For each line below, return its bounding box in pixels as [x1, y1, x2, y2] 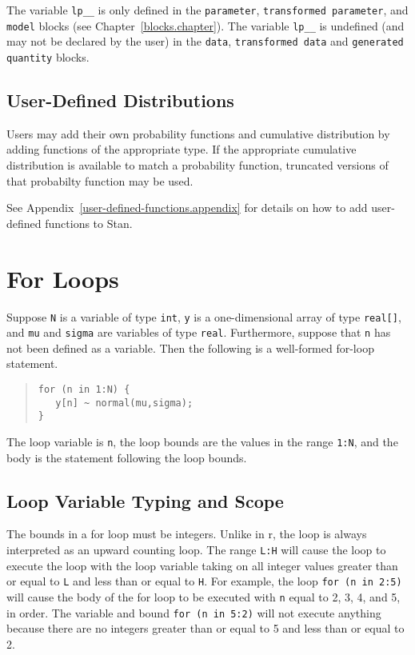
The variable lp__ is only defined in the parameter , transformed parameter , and [6, 2, 409, 18]
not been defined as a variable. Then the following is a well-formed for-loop [6, 339, 374, 356]
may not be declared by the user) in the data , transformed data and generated [6, 33, 404, 50]
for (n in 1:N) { [38, 384, 130, 396]
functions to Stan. [45, 214, 133, 231]
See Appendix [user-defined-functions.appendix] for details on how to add [6, 199, 368, 216]
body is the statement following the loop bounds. [6, 449, 247, 465]
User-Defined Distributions [6, 88, 234, 113]
